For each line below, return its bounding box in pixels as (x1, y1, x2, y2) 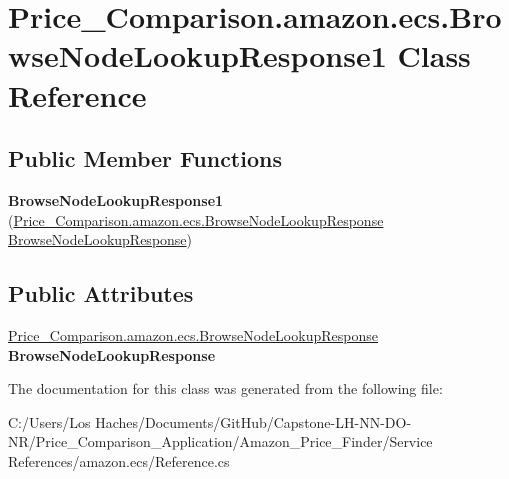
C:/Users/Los (8, 411, 91, 432)
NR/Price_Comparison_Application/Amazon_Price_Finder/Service (8, 431, 433, 452)
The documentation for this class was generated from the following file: (8, 378, 443, 399)
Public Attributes (8, 278, 194, 309)
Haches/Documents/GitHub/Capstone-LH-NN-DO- (95, 411, 412, 432)
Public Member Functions (8, 143, 282, 174)
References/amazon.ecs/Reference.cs (8, 450, 230, 471)
